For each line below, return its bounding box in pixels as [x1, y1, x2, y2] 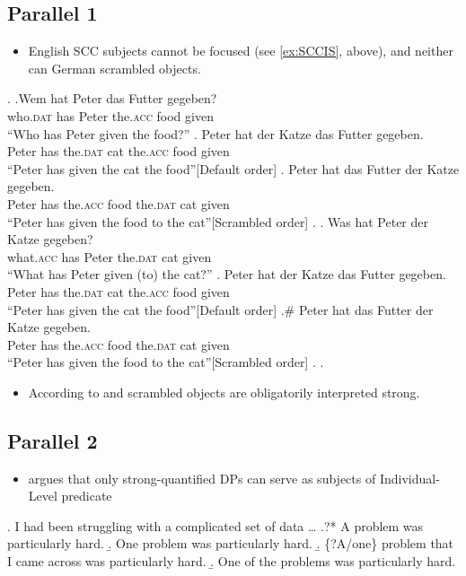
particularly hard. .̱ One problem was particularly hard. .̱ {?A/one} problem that [7, 534, 454, 553]
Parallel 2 [7, 426, 98, 454]
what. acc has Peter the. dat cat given [7, 247, 212, 266]
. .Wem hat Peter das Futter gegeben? [7, 89, 217, 108]
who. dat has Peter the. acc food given [7, 106, 214, 125]
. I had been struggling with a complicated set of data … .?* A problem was [7, 516, 424, 535]
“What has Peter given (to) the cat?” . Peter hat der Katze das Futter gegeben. [7, 265, 446, 284]
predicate [61, 486, 112, 505]
